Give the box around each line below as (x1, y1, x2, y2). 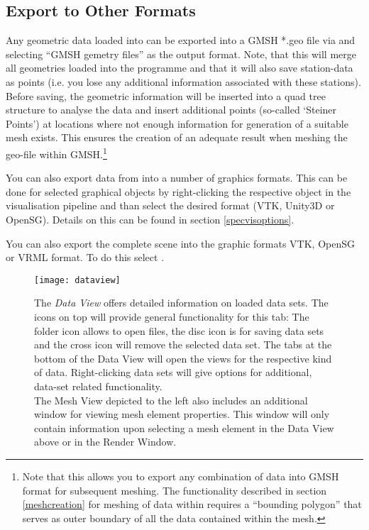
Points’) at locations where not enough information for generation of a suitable (6, 116, 348, 131)
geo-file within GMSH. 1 (6, 144, 107, 161)
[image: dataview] (34, 275, 121, 285)
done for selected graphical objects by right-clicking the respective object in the (6, 184, 351, 199)
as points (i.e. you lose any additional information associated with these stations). (6, 74, 361, 89)
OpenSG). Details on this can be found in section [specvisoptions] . (6, 211, 294, 226)
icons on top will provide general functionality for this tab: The (34, 309, 309, 324)
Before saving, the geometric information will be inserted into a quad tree (6, 88, 326, 103)
